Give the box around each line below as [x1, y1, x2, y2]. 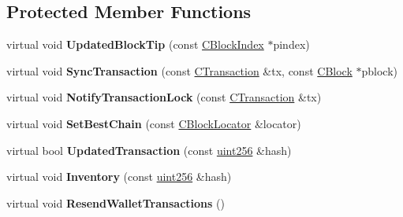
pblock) [361, 62, 397, 79]
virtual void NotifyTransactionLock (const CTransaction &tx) [6, 89, 322, 105]
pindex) [273, 36, 310, 53]
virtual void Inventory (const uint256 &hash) [6, 168, 232, 185]
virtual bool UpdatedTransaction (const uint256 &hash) [6, 142, 292, 158]
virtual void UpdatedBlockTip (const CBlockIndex [6, 36, 264, 53]
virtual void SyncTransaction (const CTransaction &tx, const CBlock [6, 62, 353, 79]
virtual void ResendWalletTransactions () [6, 194, 225, 211]
